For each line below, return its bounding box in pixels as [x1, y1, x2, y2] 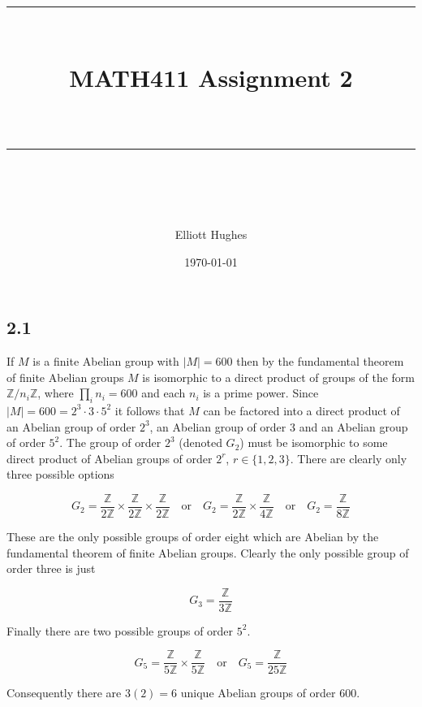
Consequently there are [6, 684, 122, 701]
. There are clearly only [290, 449, 407, 466]
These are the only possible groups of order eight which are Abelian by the [6, 527, 379, 544]
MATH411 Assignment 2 [69, 61, 353, 94]
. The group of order [59, 434, 161, 451]
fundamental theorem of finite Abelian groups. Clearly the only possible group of [6, 544, 409, 561]
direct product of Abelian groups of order [6, 449, 213, 466]
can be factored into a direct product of [203, 401, 400, 419]
